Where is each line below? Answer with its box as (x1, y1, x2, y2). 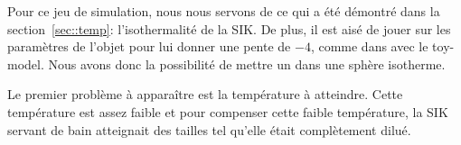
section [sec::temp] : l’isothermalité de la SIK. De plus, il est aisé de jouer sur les (7, 19, 451, 38)
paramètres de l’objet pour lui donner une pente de (7, 37, 291, 56)
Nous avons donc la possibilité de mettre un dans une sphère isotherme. (48, 54, 446, 73)
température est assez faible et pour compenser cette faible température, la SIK (7, 102, 448, 121)
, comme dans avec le (310, 37, 428, 56)
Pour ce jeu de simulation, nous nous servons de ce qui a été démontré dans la (7, 2, 440, 20)
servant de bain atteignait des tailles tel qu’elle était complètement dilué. (7, 120, 411, 139)
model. (7, 54, 44, 73)
